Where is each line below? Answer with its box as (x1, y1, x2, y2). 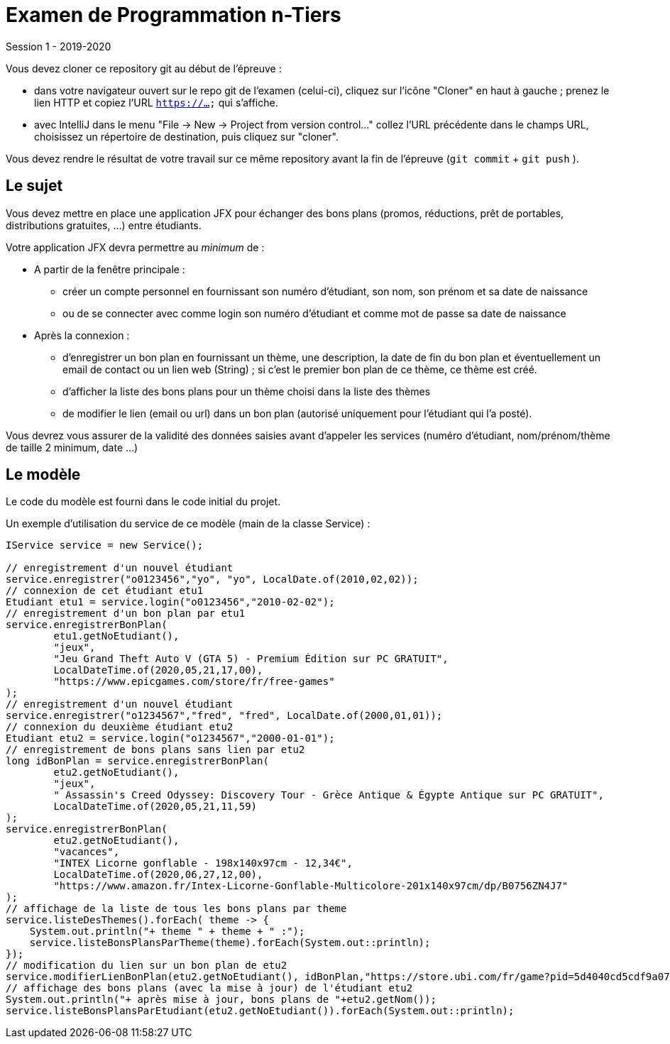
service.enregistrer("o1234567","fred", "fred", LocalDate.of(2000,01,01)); (6, 710, 443, 722)
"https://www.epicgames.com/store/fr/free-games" (53, 676, 335, 688)
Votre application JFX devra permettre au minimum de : (6, 241, 265, 253)
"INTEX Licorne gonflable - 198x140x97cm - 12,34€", (53, 857, 353, 869)
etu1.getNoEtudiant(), (53, 630, 180, 642)
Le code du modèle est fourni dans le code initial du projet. (6, 495, 281, 508)
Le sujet (6, 177, 63, 195)
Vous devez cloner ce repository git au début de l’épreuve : (6, 62, 282, 75)
